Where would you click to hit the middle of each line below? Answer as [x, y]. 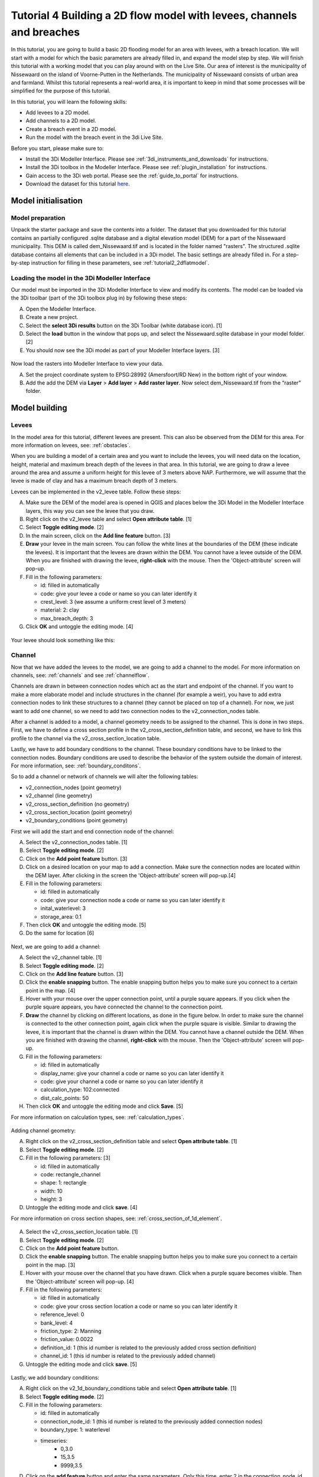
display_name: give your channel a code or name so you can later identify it [132, 1073]
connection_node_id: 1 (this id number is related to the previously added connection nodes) [152, 1421]
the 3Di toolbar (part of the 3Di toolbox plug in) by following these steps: [99, 298]
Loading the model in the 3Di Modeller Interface [81, 278]
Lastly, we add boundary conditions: [55, 1377]
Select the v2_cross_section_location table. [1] [82, 1232]
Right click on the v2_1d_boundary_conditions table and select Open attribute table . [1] [131, 1388]
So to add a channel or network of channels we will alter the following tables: [105, 776]
